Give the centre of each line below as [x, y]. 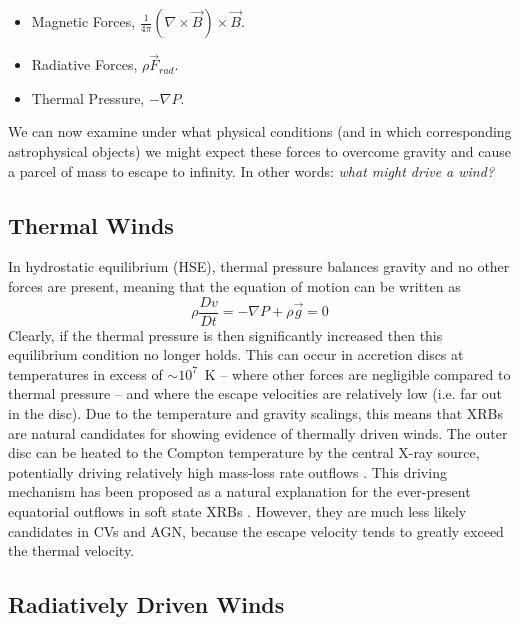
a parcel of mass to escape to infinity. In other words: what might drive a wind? [251, 170]
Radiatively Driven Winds [146, 604]
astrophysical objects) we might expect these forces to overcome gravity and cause [259, 151]
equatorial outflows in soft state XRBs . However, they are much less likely [237, 510]
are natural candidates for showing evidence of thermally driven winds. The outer [258, 432]
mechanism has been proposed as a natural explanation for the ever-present [239, 491]
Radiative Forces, [84, 64]
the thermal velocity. [71, 550]
